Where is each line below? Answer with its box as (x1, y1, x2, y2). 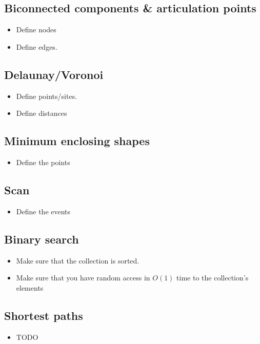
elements (16, 282, 44, 293)
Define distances (16, 108, 67, 118)
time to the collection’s (176, 272, 249, 283)
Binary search (4, 231, 79, 247)
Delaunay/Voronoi (4, 66, 104, 82)
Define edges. (16, 41, 57, 52)
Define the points (16, 156, 70, 167)
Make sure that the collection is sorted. (16, 255, 139, 266)
